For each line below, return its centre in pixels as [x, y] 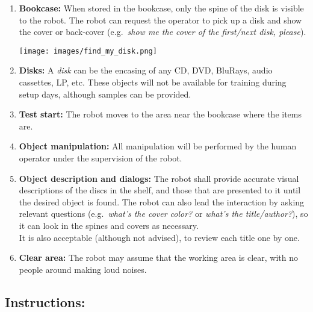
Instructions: [45, 301]
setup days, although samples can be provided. [105, 94]
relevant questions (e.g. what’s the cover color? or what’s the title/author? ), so [163, 214]
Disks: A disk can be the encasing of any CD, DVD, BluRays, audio [146, 70]
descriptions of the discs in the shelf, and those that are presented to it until [160, 190]
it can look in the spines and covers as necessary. [109, 225]
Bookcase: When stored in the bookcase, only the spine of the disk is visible [161, 8]
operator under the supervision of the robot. [101, 158]
